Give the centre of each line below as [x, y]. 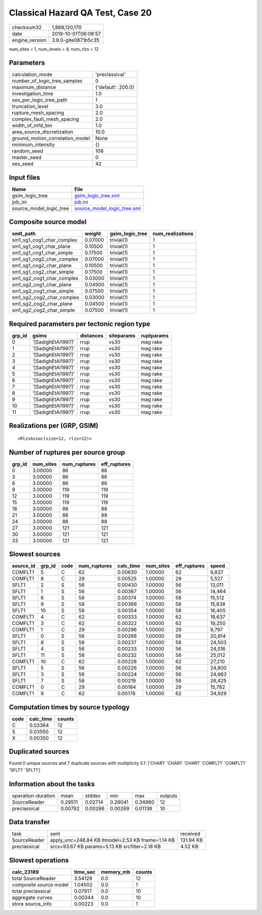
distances [92, 336]
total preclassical [31, 891]
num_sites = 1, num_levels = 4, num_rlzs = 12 [54, 49]
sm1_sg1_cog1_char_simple [42, 253]
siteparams [122, 336]
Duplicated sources [39, 751]
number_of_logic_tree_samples [47, 81]
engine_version [29, 40]
